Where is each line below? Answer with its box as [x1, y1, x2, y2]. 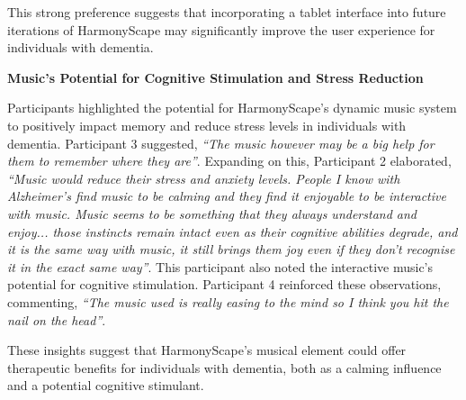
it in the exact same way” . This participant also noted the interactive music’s [7, 257, 434, 276]
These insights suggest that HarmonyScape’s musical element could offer [7, 341, 407, 359]
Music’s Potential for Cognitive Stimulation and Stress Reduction [7, 68, 424, 86]
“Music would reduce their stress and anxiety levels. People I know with [7, 168, 400, 187]
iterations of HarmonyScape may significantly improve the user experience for [7, 20, 435, 39]
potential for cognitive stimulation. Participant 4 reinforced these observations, [7, 275, 442, 294]
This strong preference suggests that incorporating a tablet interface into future [7, 3, 446, 21]
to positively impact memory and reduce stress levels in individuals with [7, 115, 407, 134]
